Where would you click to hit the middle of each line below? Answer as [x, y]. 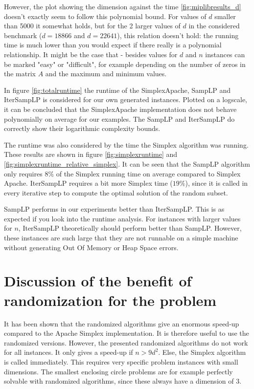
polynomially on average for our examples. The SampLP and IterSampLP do [119, 119]
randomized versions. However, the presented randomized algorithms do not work [126, 342]
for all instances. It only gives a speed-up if [69, 352]
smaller [225, 16]
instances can [225, 54]
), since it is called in [217, 183]
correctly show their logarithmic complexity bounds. [82, 128]
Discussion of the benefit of [98, 281]
